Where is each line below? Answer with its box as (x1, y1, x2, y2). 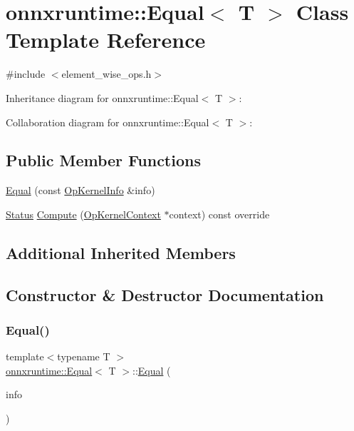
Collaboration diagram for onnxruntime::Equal (6, 114, 209, 129)
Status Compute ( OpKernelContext (6, 206, 161, 221)
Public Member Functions (6, 149, 201, 171)
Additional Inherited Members (6, 241, 236, 263)
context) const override (169, 206, 270, 221)
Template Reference (6, 25, 206, 54)
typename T (57, 349, 110, 364)
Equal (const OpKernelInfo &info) (6, 183, 155, 198)
